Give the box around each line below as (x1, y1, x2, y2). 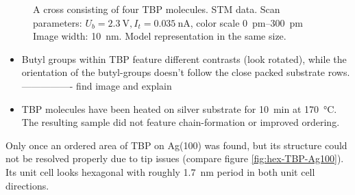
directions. (5, 178, 49, 192)
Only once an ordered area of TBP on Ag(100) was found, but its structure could (5, 138, 347, 152)
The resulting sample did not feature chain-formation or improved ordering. (21, 115, 340, 129)
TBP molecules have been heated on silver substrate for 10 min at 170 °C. (21, 101, 337, 116)
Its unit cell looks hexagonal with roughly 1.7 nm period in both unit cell (5, 164, 315, 179)
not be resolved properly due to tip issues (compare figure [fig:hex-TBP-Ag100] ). (5, 151, 344, 166)
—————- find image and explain (21, 78, 172, 92)
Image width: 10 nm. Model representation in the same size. (33, 29, 286, 43)
